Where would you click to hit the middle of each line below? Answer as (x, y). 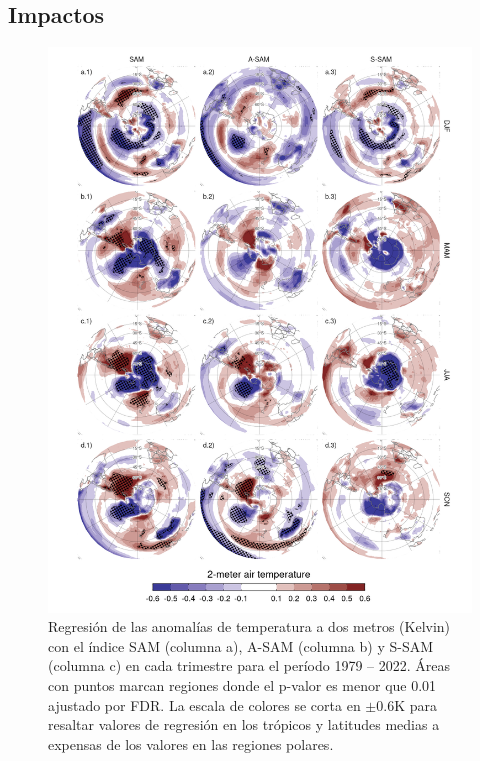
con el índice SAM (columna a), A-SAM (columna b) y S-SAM (241, 645)
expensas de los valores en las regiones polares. (191, 743)
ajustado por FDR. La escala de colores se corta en (204, 704)
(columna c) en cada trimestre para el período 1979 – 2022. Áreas (249, 665)
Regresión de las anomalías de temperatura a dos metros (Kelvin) (249, 626)
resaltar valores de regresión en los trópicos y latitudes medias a (244, 724)
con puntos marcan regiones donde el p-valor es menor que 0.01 (242, 684)
